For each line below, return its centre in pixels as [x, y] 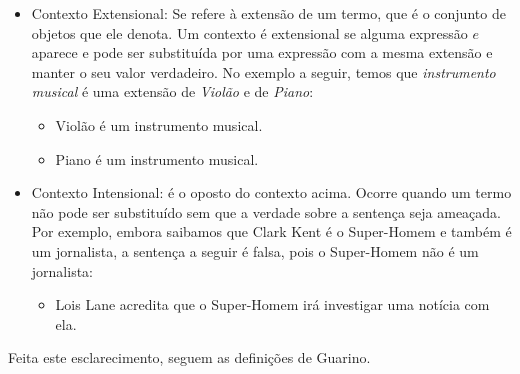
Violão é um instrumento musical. [159, 124]
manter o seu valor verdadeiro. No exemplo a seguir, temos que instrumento [263, 71]
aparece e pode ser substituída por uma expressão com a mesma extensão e [262, 52]
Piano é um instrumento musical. [157, 158]
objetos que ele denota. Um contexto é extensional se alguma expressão [249, 32]
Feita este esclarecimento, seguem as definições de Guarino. [189, 357]
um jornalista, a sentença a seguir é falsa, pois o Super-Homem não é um [255, 250]
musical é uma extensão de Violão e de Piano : [172, 91]
